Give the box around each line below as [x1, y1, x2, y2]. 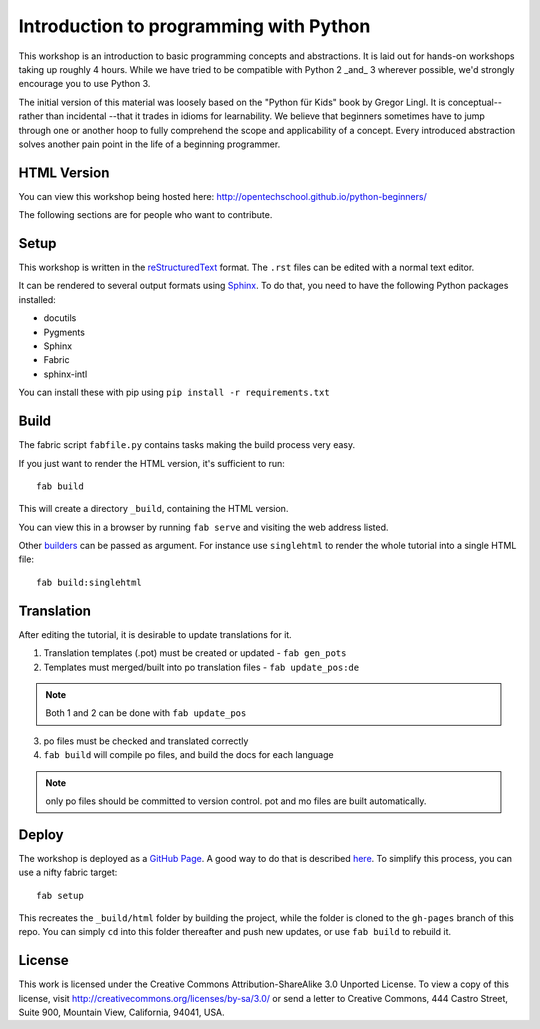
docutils [43, 312, 77, 324]
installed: [18, 293, 57, 305]
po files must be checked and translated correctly [43, 735, 249, 747]
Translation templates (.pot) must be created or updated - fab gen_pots [43, 647, 347, 659]
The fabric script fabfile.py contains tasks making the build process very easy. [18, 439, 355, 451]
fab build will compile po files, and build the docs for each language [43, 749, 334, 761]
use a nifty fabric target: [18, 866, 118, 879]
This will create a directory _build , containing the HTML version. [18, 503, 289, 515]
